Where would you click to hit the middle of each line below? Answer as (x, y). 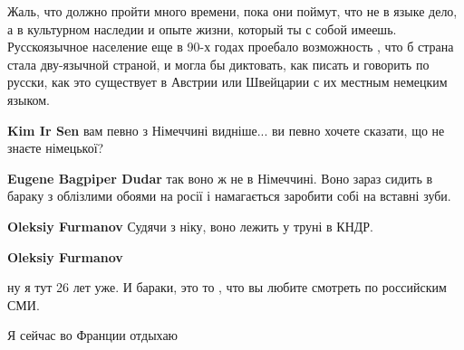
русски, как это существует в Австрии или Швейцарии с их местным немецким (227, 82)
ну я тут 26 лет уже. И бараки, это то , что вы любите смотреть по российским (227, 287)
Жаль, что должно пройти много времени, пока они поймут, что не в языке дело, (232, 11)
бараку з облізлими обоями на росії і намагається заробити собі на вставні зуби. (229, 196)
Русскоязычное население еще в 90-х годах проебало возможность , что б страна (231, 47)
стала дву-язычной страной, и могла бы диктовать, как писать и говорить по (218, 64)
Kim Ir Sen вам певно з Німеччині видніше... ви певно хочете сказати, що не (226, 130)
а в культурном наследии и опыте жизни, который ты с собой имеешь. (202, 28)
